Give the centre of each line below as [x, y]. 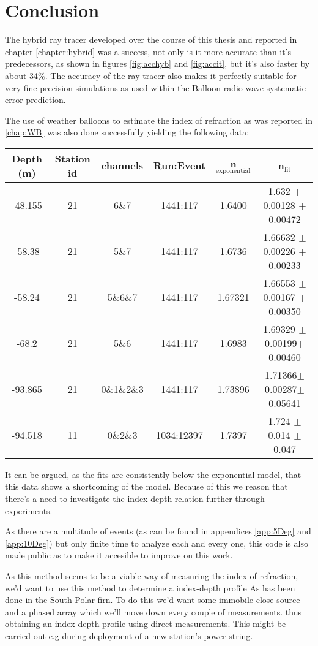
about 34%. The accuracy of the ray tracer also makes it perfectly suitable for [151, 75]
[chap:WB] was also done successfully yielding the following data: [127, 132]
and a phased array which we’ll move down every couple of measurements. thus [153, 611]
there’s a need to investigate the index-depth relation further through [135, 499]
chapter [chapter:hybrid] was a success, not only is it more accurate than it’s [148, 51]
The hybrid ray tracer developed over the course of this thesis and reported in [151, 40]
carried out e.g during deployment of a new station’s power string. [129, 636]
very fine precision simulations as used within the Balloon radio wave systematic [155, 87]
